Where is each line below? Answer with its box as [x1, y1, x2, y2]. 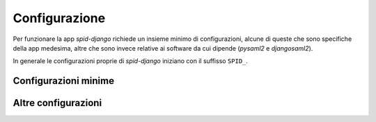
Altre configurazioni [13, 97, 102, 109]
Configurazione [13, 10, 106, 26]
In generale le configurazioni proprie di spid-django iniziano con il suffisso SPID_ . [13, 57, 249, 65]
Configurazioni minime [13, 75, 115, 87]
